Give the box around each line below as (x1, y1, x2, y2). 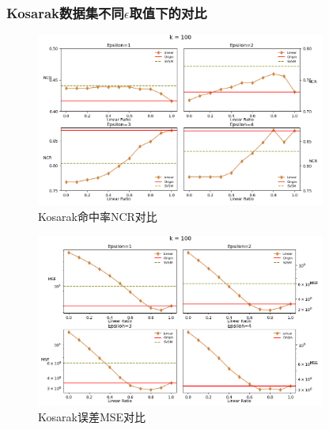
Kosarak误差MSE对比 (38, 409, 146, 425)
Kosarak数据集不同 (6, 2, 124, 22)
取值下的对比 (129, 2, 207, 22)
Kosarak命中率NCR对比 (38, 207, 157, 224)
